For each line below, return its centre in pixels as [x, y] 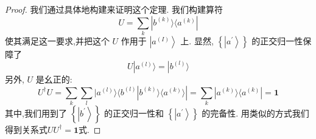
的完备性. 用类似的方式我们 [255, 113]
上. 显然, [197, 40]
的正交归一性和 [134, 113]
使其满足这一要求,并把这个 [57, 40]
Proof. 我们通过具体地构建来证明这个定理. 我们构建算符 [114, 9]
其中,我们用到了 [36, 113]
